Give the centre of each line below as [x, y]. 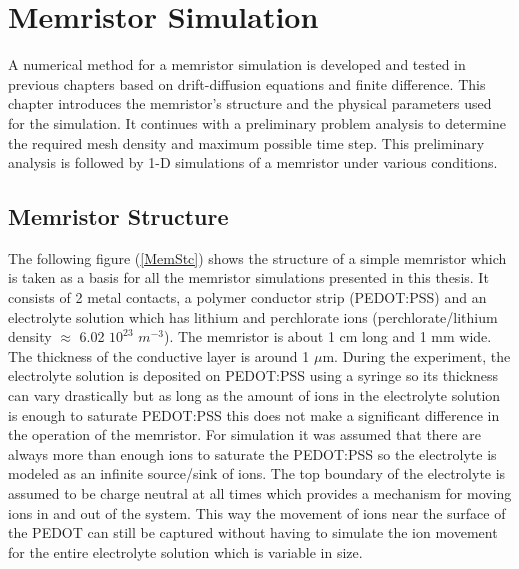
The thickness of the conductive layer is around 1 [159, 355]
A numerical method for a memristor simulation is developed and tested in [237, 64]
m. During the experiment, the [416, 355]
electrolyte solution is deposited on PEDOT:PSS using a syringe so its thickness [253, 375]
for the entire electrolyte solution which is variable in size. [185, 551]
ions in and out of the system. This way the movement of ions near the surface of [257, 512]
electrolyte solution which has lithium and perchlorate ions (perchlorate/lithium [253, 316]
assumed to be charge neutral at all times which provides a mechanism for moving [260, 493]
